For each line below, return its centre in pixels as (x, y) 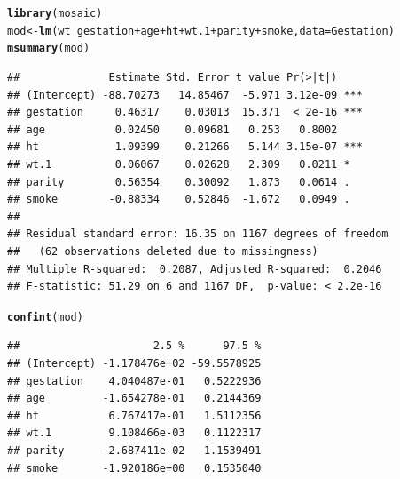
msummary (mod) (49, 48)
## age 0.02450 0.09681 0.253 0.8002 (173, 129)
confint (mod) (45, 317)
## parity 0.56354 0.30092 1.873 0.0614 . (179, 182)
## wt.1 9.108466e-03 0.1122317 (134, 433)
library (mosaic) (55, 13)
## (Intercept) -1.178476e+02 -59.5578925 (134, 363)
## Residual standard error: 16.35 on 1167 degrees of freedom (198, 234)
